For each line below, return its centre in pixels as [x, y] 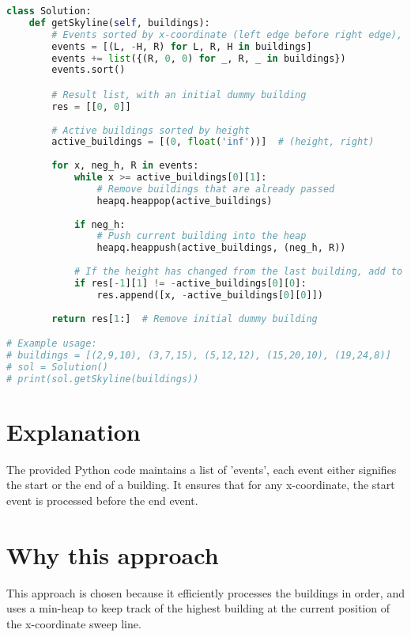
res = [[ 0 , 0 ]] [91, 106]
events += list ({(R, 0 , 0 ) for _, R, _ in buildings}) [199, 58]
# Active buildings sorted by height [151, 130]
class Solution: [49, 11]
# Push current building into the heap [202, 236]
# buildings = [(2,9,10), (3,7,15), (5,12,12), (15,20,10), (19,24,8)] [199, 355]
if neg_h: [100, 224]
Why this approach [113, 554]
